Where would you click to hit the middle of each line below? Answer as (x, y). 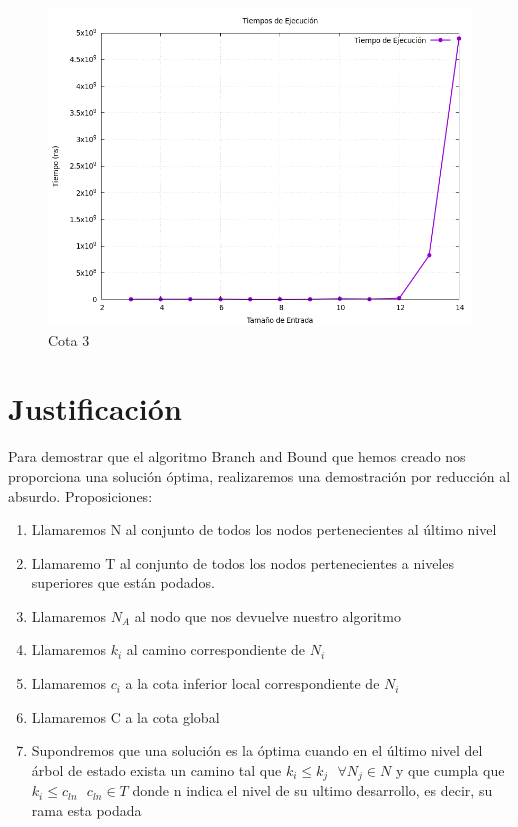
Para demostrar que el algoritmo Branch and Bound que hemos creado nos (237, 456)
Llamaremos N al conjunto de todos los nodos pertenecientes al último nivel (264, 529)
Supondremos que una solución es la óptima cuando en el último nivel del (257, 750)
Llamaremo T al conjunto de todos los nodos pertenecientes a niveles (242, 562)
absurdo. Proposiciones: (80, 495)
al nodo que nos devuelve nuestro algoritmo (267, 615)
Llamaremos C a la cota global (125, 716)
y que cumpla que (450, 769)
